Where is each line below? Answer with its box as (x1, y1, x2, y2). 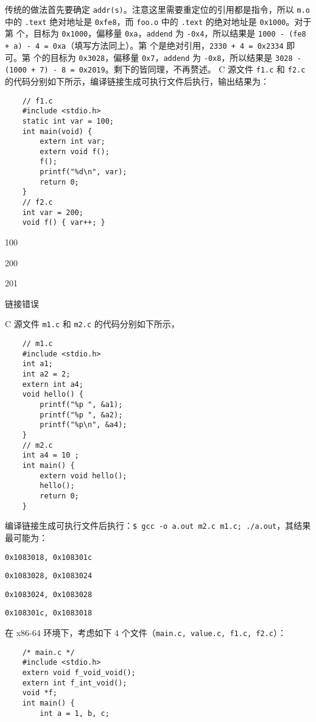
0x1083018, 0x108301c (5, 553, 93, 562)
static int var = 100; (22, 116, 114, 126)
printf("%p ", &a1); (40, 400, 123, 409)
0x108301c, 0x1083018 (5, 609, 93, 618)
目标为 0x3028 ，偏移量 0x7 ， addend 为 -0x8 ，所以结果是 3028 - (50, 51, 301, 63)
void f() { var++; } (22, 218, 105, 227)
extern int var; (40, 137, 105, 146)
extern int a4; (22, 380, 83, 389)
